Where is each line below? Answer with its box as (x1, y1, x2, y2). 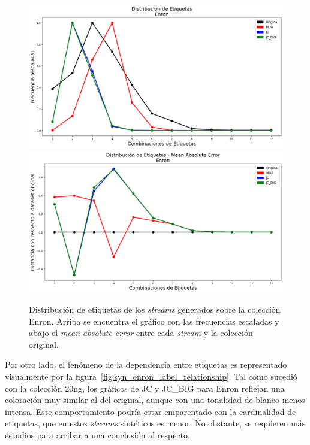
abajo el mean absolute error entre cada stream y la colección (29, 326, 253, 339)
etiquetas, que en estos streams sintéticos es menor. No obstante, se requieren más (5, 417, 306, 429)
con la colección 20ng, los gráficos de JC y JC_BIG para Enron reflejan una (5, 382, 285, 394)
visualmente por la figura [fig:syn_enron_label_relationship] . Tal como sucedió (5, 370, 297, 382)
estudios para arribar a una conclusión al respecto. (5, 428, 190, 441)
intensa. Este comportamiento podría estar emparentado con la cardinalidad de (5, 405, 296, 417)
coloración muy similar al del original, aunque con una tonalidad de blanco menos (5, 393, 305, 406)
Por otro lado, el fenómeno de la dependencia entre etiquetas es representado (5, 358, 287, 371)
